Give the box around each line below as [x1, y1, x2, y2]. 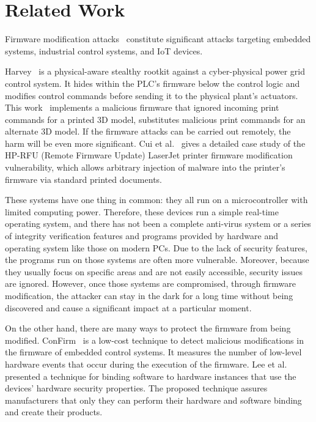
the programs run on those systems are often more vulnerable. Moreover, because [5, 253, 309, 266]
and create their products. [5, 405, 103, 418]
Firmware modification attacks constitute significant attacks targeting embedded [5, 32, 311, 45]
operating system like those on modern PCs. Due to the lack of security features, [5, 241, 307, 254]
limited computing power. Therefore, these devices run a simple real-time [5, 205, 279, 218]
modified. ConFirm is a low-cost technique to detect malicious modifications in [5, 333, 304, 346]
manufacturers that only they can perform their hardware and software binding [5, 393, 302, 406]
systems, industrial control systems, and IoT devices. [5, 44, 203, 57]
